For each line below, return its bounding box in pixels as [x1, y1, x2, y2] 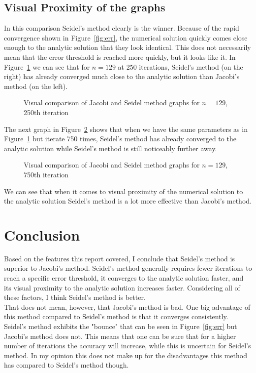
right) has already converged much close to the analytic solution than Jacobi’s [4, 71, 240, 82]
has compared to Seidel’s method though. [4, 360, 129, 370]
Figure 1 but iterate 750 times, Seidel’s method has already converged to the [4, 133, 236, 144]
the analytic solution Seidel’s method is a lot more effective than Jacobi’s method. [4, 196, 252, 206]
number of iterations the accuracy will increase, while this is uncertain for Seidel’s [4, 340, 251, 351]
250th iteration [24, 107, 69, 117]
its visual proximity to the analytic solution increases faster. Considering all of [4, 282, 240, 292]
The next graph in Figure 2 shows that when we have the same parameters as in [4, 124, 248, 134]
